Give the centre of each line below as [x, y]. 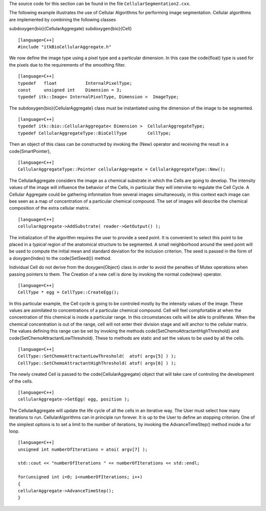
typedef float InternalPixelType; [75, 83]
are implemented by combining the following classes [63, 19]
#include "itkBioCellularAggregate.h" [65, 47]
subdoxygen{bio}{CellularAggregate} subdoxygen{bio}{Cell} [70, 29]
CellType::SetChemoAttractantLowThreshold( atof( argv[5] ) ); [97, 356]
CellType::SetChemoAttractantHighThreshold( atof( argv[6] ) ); [97, 363]
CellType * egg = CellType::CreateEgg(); [68, 292]
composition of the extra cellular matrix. [50, 208]
